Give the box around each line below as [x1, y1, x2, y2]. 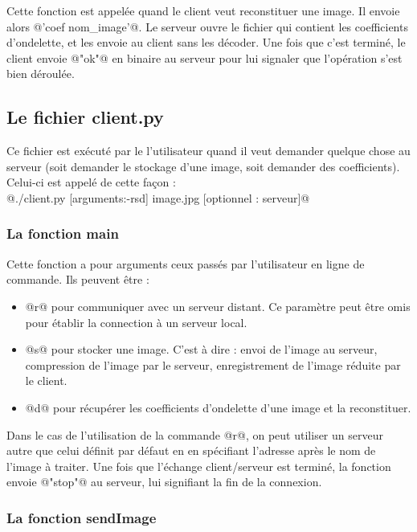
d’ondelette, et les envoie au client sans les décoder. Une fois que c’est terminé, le [6, 34, 406, 51]
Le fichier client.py [6, 104, 164, 129]
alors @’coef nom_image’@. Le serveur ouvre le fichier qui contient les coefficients [6, 18, 408, 35]
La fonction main [6, 223, 119, 243]
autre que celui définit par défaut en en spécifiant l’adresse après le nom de [6, 442, 376, 459]
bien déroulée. [6, 65, 75, 82]
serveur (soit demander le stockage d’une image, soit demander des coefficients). [6, 158, 400, 174]
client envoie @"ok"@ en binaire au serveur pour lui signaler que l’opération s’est [6, 49, 403, 66]
